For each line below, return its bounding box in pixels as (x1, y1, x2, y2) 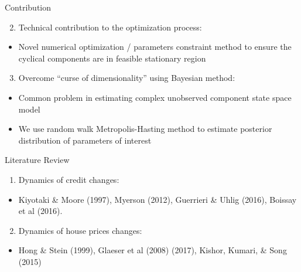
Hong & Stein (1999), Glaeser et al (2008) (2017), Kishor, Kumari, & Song (18, 244, 287, 256)
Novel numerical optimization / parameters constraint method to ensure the (18, 40, 292, 53)
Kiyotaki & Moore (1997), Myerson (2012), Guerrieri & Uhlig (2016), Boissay (18, 193, 297, 205)
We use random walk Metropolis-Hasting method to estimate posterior (18, 123, 272, 135)
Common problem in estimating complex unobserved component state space (18, 91, 292, 103)
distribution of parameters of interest (18, 134, 152, 146)
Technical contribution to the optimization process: (18, 21, 202, 33)
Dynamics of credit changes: (18, 173, 119, 185)
